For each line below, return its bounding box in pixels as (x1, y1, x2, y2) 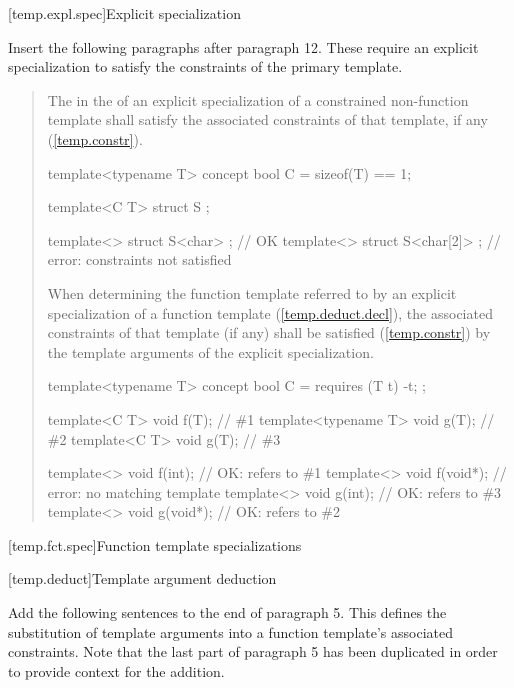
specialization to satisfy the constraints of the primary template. (8, 56, 403, 77)
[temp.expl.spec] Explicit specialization (8, 3, 241, 23)
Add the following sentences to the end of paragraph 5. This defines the (8, 602, 447, 623)
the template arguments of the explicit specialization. (47, 341, 374, 362)
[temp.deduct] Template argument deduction (8, 568, 277, 589)
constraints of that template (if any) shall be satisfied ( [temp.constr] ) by (47, 322, 491, 343)
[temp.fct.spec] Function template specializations (8, 534, 302, 555)
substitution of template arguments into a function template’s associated (8, 621, 454, 642)
